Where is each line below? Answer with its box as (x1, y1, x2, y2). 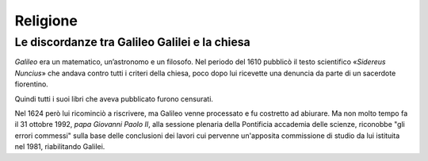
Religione (14, 12, 78, 29)
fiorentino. (14, 79, 49, 89)
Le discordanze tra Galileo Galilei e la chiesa (14, 35, 251, 49)
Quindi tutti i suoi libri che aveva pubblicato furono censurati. (14, 94, 214, 103)
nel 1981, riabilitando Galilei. (14, 142, 105, 151)
